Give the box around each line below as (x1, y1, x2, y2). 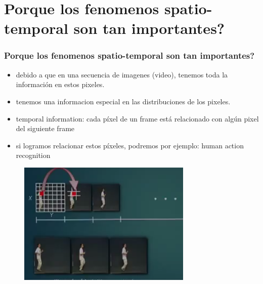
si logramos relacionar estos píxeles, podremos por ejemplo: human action (16, 140, 244, 150)
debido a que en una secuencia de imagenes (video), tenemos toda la (16, 69, 228, 79)
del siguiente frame (16, 123, 75, 134)
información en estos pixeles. (16, 79, 105, 90)
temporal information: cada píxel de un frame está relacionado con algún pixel (16, 113, 259, 124)
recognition (16, 150, 51, 160)
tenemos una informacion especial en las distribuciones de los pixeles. (16, 96, 231, 106)
